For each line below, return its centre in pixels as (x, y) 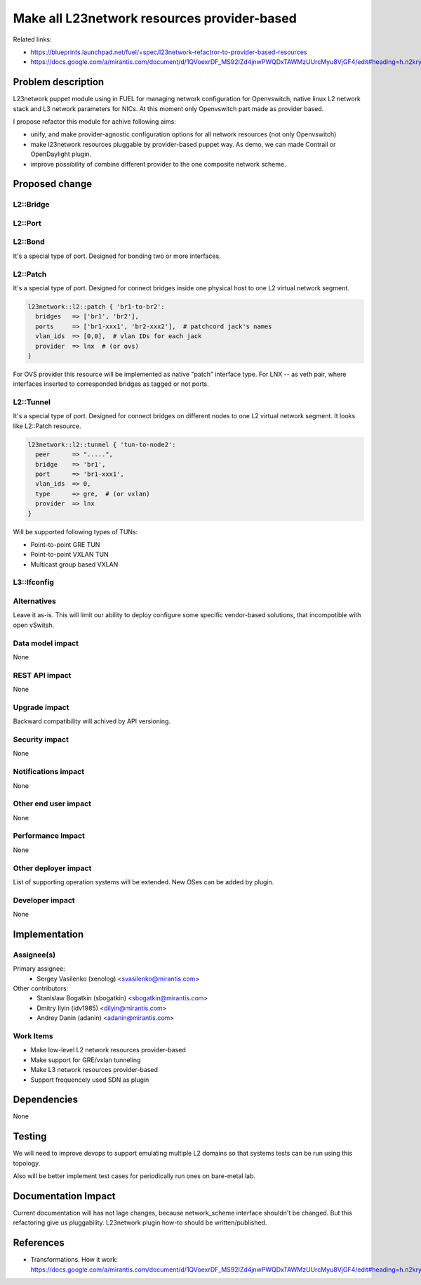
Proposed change (53, 184)
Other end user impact (52, 803)
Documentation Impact (64, 1196)
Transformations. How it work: (74, 1260)
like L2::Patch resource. (47, 426)
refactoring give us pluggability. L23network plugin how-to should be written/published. (140, 1222)
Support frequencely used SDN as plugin (90, 1080)
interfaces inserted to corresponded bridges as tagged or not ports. (111, 384)
